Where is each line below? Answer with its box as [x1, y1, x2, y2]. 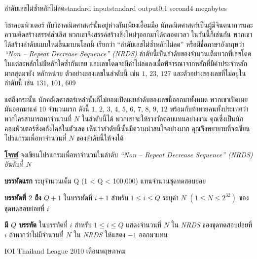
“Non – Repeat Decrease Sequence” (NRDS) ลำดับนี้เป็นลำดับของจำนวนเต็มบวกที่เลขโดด [4, 48, 252, 59]
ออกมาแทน [139, 229, 168, 239]
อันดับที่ [4, 159, 24, 169]
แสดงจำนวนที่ [126, 220, 161, 230]
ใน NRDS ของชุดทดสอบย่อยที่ [171, 220, 252, 230]
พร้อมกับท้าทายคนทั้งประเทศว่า [170, 104, 249, 114]
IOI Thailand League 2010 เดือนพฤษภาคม [4, 246, 126, 256]
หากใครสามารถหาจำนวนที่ [4, 113, 72, 123]
